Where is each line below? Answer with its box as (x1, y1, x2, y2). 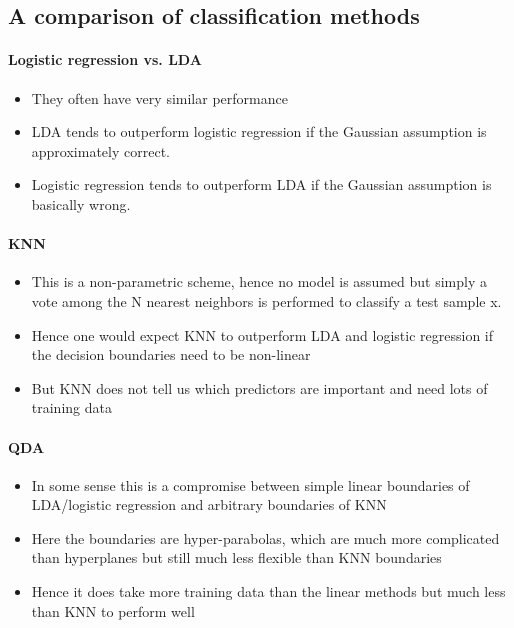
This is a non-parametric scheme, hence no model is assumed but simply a (31, 271, 487, 292)
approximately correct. (31, 140, 170, 161)
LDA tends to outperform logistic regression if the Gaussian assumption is (31, 121, 487, 142)
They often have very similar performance (31, 87, 288, 108)
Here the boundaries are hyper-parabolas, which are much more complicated (31, 527, 500, 548)
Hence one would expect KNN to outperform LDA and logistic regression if (31, 324, 493, 345)
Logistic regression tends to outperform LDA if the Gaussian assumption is (31, 174, 492, 195)
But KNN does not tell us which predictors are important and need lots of (31, 377, 488, 398)
